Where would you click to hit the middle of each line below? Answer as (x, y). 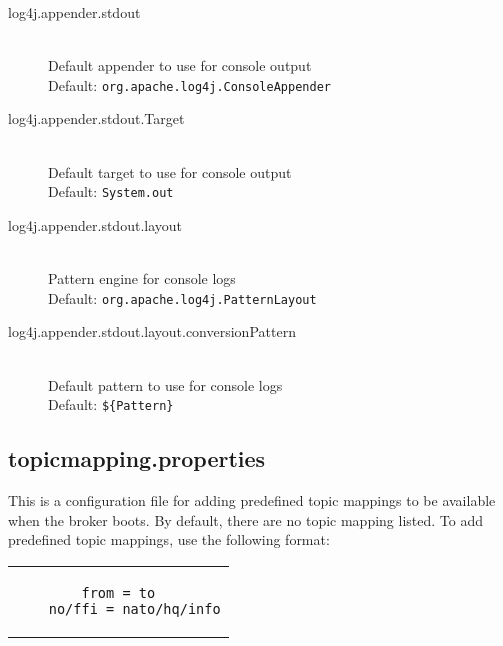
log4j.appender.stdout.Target (96, 118)
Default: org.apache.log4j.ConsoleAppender (189, 84)
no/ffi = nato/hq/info (134, 608)
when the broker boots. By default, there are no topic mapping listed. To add (245, 519)
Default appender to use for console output (180, 65)
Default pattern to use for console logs (165, 384)
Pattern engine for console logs (142, 278)
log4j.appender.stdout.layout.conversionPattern (152, 331)
